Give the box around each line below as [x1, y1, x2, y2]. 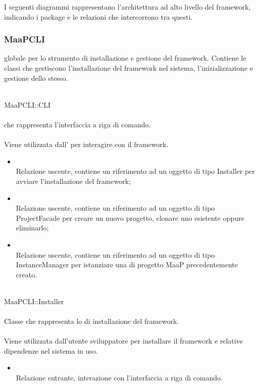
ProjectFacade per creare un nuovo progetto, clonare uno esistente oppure [16, 212, 244, 223]
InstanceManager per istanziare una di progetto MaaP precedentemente [16, 259, 238, 270]
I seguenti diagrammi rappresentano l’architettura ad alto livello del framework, [4, 2, 251, 12]
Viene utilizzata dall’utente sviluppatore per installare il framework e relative [4, 335, 243, 346]
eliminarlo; [16, 222, 49, 233]
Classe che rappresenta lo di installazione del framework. [4, 316, 179, 326]
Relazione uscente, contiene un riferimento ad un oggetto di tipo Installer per [16, 166, 255, 176]
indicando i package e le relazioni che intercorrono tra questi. [4, 11, 193, 22]
